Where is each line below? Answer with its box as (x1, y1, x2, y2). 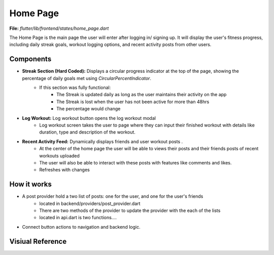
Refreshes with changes (39, 167, 90, 173)
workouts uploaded (39, 152, 80, 159)
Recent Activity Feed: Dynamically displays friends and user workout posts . (22, 138, 183, 144)
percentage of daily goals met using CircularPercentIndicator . (22, 75, 152, 81)
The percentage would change (56, 106, 121, 112)
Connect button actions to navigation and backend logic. (22, 224, 141, 230)
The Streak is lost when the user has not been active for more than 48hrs (56, 99, 210, 105)
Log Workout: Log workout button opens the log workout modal (22, 115, 156, 121)
